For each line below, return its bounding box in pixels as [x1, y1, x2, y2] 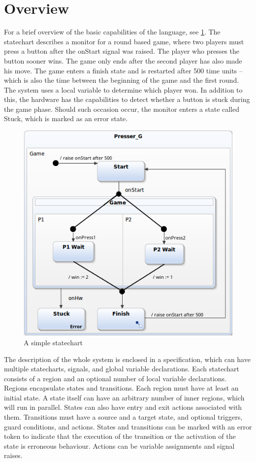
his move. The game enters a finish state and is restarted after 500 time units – [4, 65, 243, 75]
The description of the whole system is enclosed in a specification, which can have [4, 354, 251, 364]
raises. [4, 450, 23, 461]
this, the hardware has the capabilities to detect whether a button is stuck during [4, 94, 250, 104]
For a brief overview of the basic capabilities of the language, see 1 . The [4, 27, 221, 37]
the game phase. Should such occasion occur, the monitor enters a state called [4, 103, 240, 114]
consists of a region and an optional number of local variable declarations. [4, 373, 226, 383]
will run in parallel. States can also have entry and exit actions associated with [4, 402, 242, 412]
